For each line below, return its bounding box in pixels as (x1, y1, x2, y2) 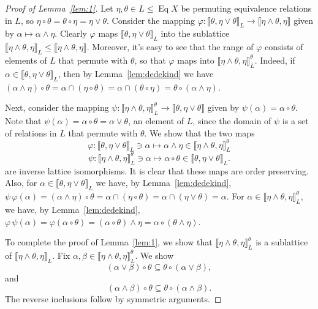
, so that (134, 53, 166, 66)
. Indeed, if (254, 53, 295, 66)
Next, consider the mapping (5, 101, 109, 114)
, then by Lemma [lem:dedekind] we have (58, 67, 214, 80)
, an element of (128, 114, 184, 127)
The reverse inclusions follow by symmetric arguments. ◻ (5, 292, 222, 305)
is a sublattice (256, 236, 308, 248)
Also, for (5, 176, 37, 189)
